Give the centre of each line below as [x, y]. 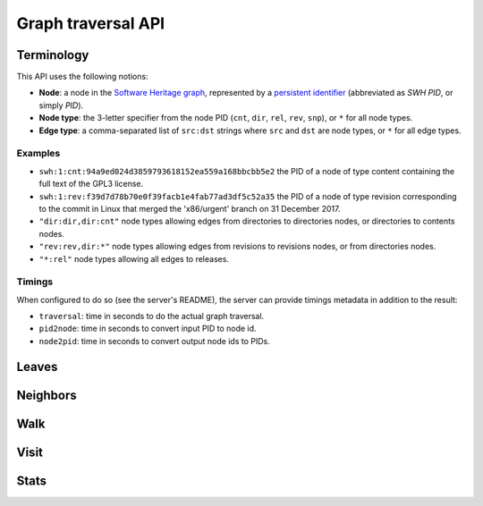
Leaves [37, 367]
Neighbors [47, 395]
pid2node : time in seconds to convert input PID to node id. [148, 329]
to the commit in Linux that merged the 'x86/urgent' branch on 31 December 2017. [190, 208]
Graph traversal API [91, 23]
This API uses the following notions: [82, 77]
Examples [38, 154]
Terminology [53, 55]
